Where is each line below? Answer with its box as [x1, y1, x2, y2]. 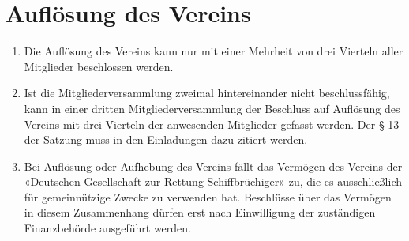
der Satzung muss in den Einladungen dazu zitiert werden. [24, 131, 308, 148]
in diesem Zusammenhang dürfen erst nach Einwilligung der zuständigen [24, 204, 376, 220]
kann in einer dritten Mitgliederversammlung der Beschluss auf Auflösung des [24, 100, 400, 116]
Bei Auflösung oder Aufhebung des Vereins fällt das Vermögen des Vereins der [24, 157, 403, 174]
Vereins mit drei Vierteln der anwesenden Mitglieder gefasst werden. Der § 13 [24, 115, 400, 132]
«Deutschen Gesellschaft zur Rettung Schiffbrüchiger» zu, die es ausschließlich [24, 173, 403, 190]
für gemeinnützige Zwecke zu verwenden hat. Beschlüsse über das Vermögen [24, 188, 392, 205]
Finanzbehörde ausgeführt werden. [24, 220, 191, 236]
